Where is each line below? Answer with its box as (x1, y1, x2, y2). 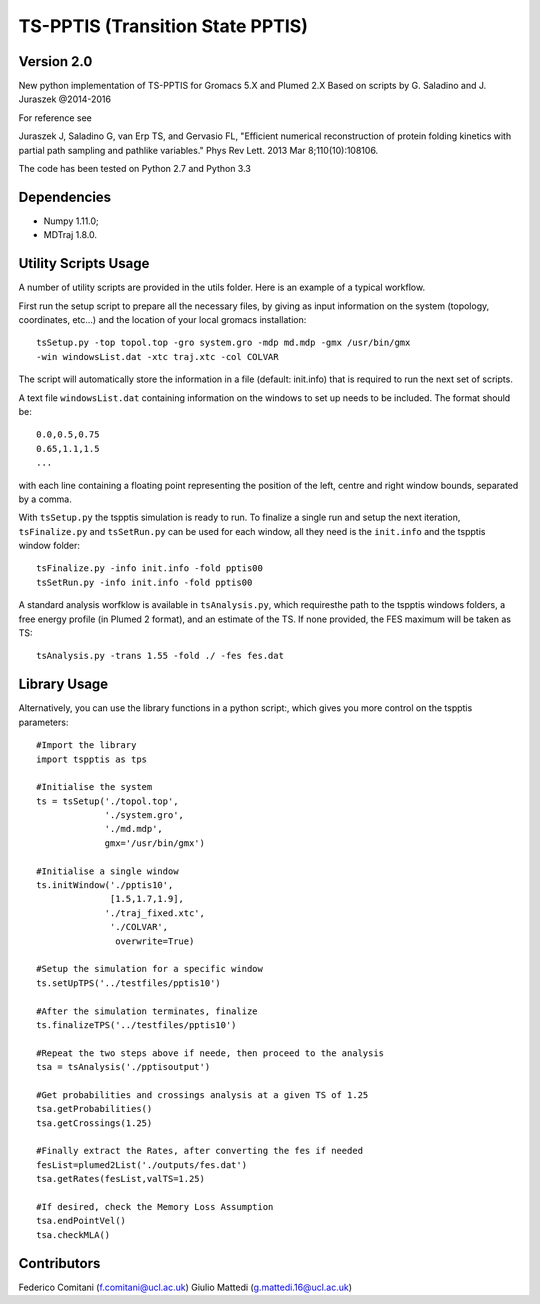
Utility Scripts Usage (18, 255, 150, 272)
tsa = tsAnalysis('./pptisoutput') (36, 1061, 211, 1073)
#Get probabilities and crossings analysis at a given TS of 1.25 (36, 1089, 369, 1100)
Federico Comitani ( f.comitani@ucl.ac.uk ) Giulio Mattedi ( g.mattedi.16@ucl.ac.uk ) (18, 1281, 353, 1293)
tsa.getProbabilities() (36, 1103, 153, 1115)
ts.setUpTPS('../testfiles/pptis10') (36, 977, 222, 989)
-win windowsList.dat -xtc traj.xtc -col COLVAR (36, 351, 279, 362)
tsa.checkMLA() (36, 1229, 111, 1240)
